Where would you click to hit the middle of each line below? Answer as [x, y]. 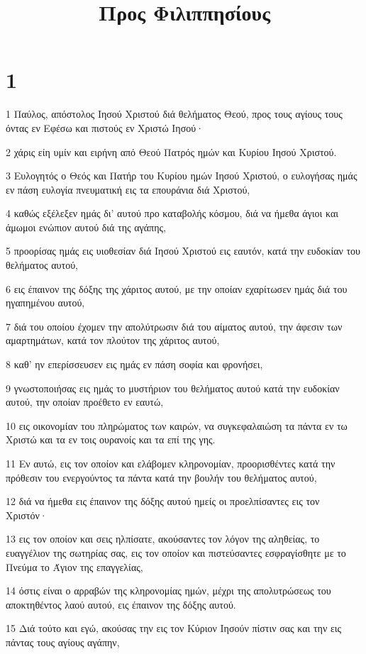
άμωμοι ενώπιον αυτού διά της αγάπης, [86, 227]
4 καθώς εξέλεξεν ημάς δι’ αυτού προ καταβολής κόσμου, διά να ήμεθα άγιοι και [172, 213]
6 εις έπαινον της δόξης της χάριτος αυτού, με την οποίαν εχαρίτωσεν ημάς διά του [177, 288]
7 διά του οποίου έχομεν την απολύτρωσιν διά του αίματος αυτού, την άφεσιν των [174, 326]
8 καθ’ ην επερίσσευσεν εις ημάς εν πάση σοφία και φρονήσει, [134, 364]
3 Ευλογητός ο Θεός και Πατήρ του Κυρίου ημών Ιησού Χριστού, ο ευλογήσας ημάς [182, 176]
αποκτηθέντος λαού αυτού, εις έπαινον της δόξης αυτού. [121, 604]
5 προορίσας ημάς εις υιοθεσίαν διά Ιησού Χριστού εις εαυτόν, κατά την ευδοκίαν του [183, 251]
